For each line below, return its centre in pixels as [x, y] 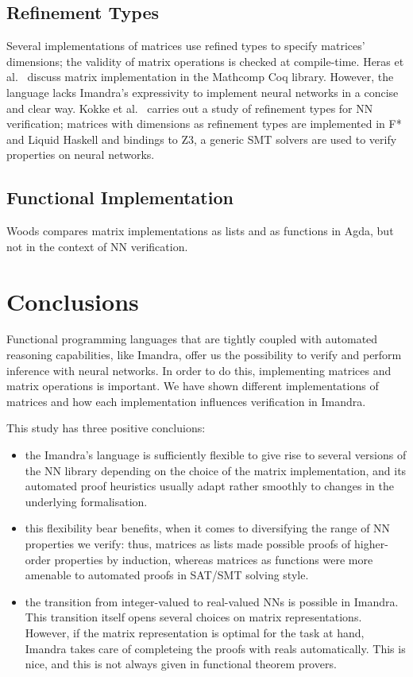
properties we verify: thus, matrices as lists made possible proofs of [188, 544]
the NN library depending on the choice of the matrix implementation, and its [216, 470]
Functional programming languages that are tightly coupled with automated [192, 339]
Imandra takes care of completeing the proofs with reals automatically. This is [215, 648]
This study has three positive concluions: [106, 428]
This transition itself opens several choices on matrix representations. [193, 617]
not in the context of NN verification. [97, 246]
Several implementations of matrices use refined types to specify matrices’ [186, 46]
